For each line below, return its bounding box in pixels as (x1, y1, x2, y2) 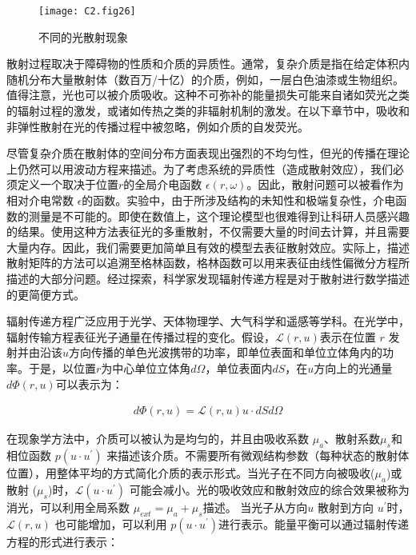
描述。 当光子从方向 (202, 498, 308, 515)
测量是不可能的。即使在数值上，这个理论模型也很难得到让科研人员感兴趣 (28, 207, 410, 224)
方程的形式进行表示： (6, 533, 118, 549)
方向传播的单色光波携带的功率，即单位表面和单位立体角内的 (69, 344, 383, 361)
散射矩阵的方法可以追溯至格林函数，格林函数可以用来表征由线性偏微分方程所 (6, 254, 410, 271)
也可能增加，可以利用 (54, 515, 167, 532)
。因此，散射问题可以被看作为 (246, 176, 404, 193)
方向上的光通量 (314, 359, 393, 376)
